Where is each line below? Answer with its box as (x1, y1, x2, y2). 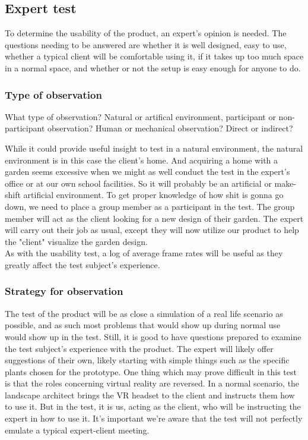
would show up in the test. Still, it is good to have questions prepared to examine (5, 330, 301, 342)
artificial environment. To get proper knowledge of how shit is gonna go (23, 188, 284, 201)
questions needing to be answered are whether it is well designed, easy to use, (5, 38, 287, 51)
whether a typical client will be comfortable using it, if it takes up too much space (5, 50, 304, 62)
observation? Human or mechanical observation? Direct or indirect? (47, 122, 293, 134)
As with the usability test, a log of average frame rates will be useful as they (5, 247, 283, 259)
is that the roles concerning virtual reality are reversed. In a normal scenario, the (5, 377, 300, 389)
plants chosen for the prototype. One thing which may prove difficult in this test (5, 365, 297, 378)
